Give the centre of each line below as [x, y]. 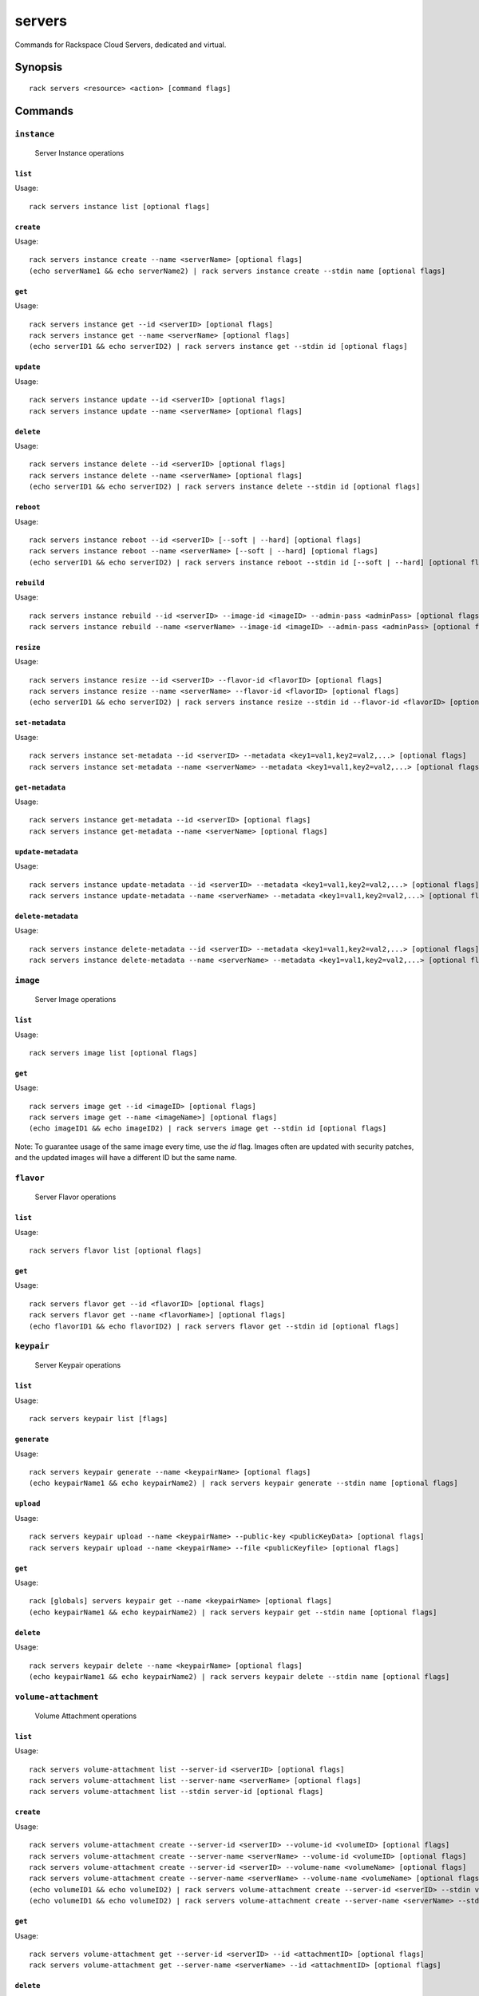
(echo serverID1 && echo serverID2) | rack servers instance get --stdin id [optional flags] [218, 347]
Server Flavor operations [75, 1197]
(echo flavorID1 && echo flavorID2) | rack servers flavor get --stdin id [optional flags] [214, 1326]
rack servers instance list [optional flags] [120, 206]
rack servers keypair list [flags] [99, 1419]
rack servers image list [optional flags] [113, 1053]
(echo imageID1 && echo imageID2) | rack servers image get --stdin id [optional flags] [208, 1129]
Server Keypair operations [78, 1365]
